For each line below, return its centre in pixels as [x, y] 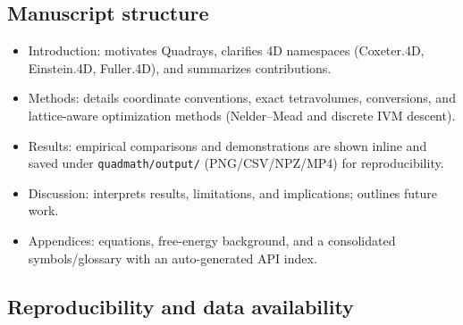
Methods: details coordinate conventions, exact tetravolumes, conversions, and [242, 98]
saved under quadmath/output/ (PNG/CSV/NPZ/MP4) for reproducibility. [236, 163]
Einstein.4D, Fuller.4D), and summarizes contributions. [180, 67]
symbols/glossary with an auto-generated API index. [173, 258]
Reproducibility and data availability [181, 306]
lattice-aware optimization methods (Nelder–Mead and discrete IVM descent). [242, 115]
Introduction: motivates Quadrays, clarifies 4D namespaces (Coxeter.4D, [226, 50]
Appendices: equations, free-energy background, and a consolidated [212, 241]
